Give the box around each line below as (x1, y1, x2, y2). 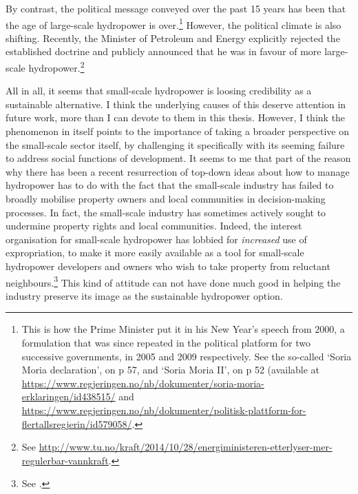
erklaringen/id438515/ (21, 389, 116, 404)
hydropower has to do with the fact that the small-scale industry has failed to (6, 178, 334, 192)
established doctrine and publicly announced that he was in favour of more (6, 44, 322, 59)
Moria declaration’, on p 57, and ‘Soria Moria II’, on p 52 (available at (21, 362, 320, 377)
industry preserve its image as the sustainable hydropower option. (6, 288, 283, 302)
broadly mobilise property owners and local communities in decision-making (6, 192, 326, 206)
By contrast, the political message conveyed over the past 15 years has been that (6, 1, 346, 15)
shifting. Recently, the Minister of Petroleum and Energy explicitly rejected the (6, 30, 340, 45)
